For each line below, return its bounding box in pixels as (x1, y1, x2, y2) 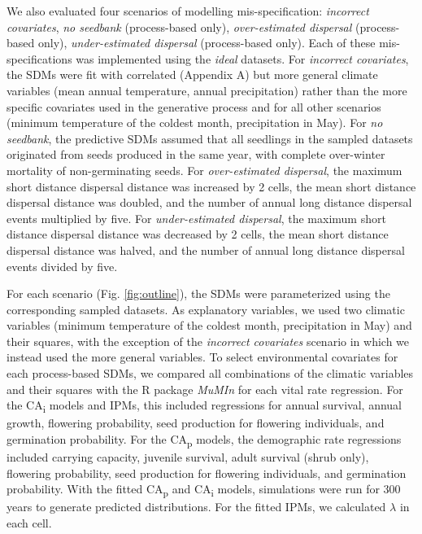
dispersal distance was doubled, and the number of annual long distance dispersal (7, 194, 412, 211)
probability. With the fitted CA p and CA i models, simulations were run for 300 (7, 480, 401, 500)
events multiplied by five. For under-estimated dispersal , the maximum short (7, 209, 386, 226)
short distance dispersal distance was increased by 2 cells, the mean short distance (7, 177, 416, 195)
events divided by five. (7, 257, 118, 274)
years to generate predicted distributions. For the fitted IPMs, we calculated (7, 498, 386, 515)
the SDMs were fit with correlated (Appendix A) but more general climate (7, 66, 378, 83)
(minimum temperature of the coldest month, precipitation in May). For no (7, 114, 383, 131)
